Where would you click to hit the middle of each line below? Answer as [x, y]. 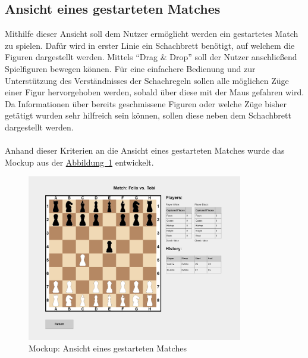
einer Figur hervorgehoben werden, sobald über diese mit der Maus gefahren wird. [155, 92]
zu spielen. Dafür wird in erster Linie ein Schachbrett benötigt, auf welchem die [150, 45]
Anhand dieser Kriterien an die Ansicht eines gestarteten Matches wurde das [145, 150]
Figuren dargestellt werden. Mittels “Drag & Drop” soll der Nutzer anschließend [151, 57]
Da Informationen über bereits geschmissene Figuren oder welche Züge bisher [146, 103]
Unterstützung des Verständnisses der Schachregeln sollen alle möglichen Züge [147, 80]
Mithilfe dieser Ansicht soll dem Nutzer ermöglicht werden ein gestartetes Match [152, 34]
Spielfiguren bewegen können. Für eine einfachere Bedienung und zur [130, 68]
